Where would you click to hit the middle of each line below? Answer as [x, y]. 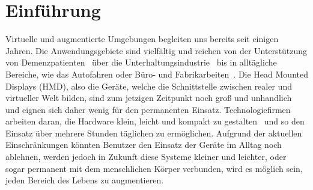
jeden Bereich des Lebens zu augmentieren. [85, 180]
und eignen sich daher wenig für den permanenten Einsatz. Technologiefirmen [148, 109]
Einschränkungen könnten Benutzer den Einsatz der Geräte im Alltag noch [144, 145]
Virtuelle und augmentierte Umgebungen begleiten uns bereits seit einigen [142, 39]
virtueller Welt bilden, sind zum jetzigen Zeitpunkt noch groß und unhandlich [149, 98]
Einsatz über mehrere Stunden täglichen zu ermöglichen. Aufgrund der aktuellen [154, 133]
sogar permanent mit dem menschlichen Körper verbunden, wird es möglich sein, [154, 168]
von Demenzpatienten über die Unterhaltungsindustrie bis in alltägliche [141, 62]
